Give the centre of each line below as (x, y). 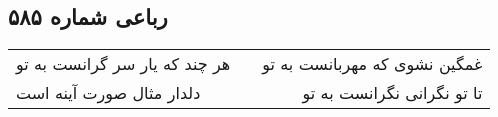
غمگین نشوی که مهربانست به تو (372, 64)
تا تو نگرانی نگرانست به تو (392, 93)
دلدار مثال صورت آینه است (108, 93)
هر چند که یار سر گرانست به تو (123, 64)
